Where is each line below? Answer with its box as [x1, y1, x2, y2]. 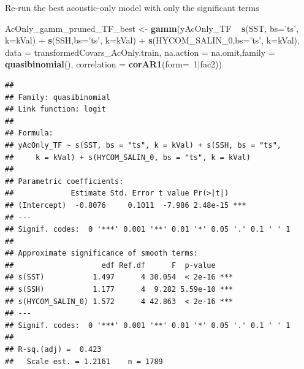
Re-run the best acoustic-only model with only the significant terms [5, 1, 259, 13]
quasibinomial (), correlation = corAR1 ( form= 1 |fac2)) [5, 58, 222, 70]
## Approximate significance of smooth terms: [5, 249, 198, 258]
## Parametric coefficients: [5, 177, 124, 186]
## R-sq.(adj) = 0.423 [5, 345, 102, 354]
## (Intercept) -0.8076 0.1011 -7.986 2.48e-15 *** [5, 200, 246, 210]
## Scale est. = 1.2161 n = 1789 [5, 357, 163, 366]
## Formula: [5, 129, 53, 138]
